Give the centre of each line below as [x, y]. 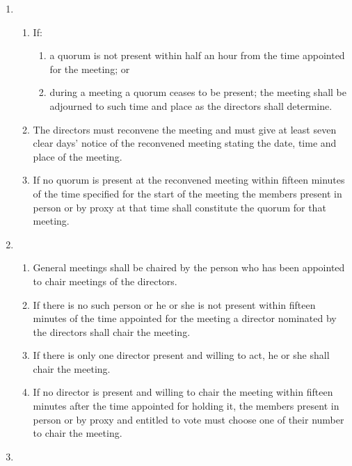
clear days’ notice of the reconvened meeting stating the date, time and [185, 143]
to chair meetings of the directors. [105, 281]
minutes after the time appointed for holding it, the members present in [186, 406]
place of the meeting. [78, 156]
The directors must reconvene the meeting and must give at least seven [185, 129]
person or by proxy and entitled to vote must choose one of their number [189, 419]
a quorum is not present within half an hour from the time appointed [197, 55]
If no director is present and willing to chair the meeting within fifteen [183, 392]
